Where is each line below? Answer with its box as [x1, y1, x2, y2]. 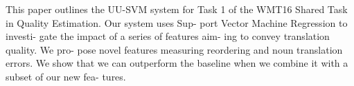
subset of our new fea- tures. [6, 69, 126, 83]
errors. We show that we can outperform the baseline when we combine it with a [6, 56, 348, 70]
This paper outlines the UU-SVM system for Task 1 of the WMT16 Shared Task [6, 2, 348, 16]
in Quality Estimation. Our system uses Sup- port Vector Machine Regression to [6, 15, 348, 30]
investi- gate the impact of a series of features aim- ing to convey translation [6, 29, 330, 43]
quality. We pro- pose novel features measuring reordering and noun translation [6, 42, 343, 56]
